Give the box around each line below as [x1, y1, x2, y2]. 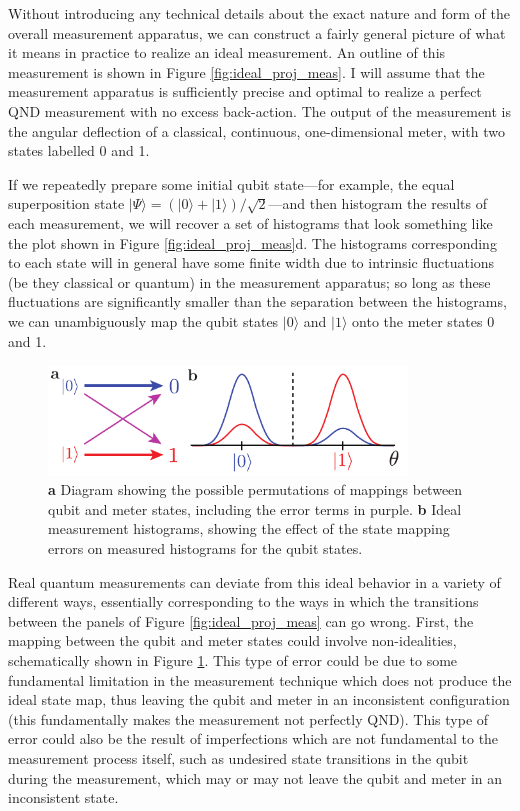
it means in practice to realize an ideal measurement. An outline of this [8, 42, 446, 63]
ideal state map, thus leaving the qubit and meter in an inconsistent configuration [8, 689, 510, 710]
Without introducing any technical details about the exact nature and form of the [8, 3, 510, 23]
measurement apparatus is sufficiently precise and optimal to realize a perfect [8, 81, 482, 102]
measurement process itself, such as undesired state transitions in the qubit [8, 748, 469, 769]
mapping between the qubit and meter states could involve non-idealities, [8, 630, 457, 651]
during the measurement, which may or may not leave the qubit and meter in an [8, 767, 503, 788]
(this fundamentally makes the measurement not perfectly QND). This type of [8, 708, 489, 729]
